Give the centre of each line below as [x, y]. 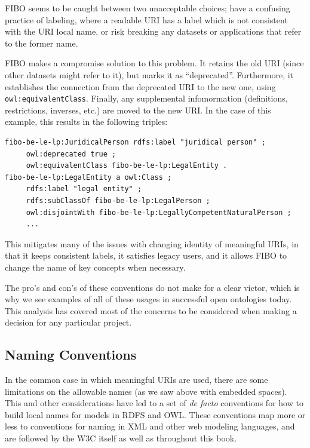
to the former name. [42, 43]
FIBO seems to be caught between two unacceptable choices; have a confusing [148, 8]
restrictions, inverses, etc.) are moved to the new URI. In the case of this [138, 110]
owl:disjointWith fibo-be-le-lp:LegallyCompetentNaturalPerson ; [159, 212]
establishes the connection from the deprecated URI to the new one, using [140, 86]
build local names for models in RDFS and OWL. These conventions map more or [155, 414]
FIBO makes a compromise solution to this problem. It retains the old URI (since [154, 63]
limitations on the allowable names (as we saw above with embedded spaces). [146, 391]
